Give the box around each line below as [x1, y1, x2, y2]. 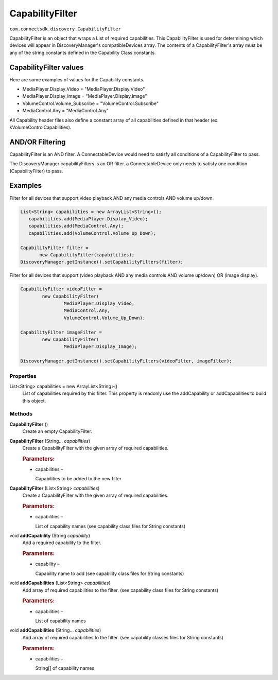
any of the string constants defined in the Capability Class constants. [9, 49, 157, 56]
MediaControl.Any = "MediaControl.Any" [22, 108, 109, 114]
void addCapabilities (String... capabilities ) [9, 627, 101, 633]
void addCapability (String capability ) [9, 533, 90, 539]
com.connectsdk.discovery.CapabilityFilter [9, 26, 121, 32]
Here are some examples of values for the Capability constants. [9, 76, 145, 82]
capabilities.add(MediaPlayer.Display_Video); [28, 216, 148, 221]
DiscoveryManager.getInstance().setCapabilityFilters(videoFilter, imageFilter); [20, 358, 233, 364]
